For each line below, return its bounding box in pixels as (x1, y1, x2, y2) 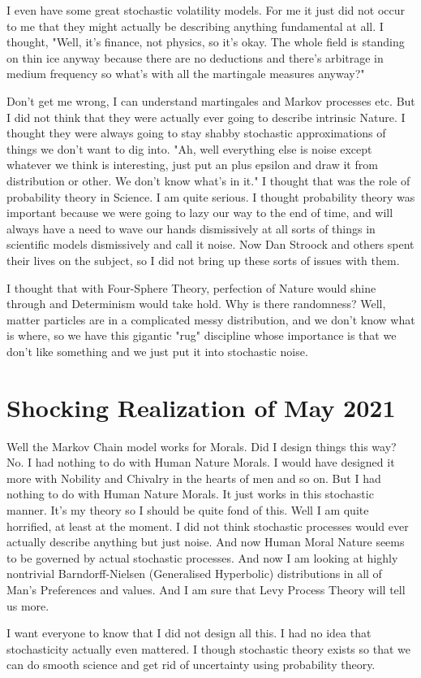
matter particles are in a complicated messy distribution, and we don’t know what (6, 311, 415, 328)
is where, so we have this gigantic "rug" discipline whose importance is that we (6, 327, 397, 344)
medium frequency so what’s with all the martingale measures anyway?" (6, 65, 365, 82)
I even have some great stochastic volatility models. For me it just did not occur (6, 2, 406, 18)
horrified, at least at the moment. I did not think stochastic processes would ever (6, 517, 409, 534)
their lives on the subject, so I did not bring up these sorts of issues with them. (6, 251, 400, 268)
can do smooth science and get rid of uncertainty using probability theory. (6, 656, 376, 673)
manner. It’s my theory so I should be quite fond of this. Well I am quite (6, 501, 369, 518)
